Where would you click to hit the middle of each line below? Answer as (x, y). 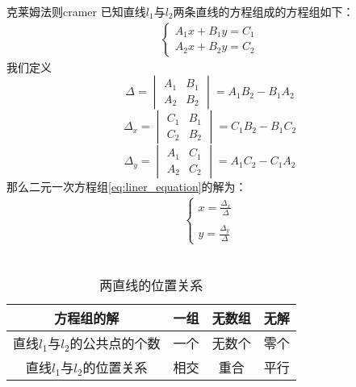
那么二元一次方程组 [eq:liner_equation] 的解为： (127, 187)
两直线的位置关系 (151, 285)
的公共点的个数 (115, 343)
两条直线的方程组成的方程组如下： (264, 11)
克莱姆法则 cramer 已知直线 (76, 11)
